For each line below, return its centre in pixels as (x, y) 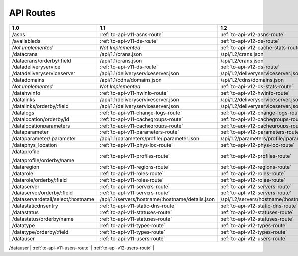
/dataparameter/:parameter (44, 138)
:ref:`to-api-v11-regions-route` (135, 167)
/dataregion (26, 167)
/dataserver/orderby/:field (42, 192)
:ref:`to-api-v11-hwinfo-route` (134, 93)
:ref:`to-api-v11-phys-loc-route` (137, 145)
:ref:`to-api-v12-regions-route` (256, 167)
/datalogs (23, 113)
